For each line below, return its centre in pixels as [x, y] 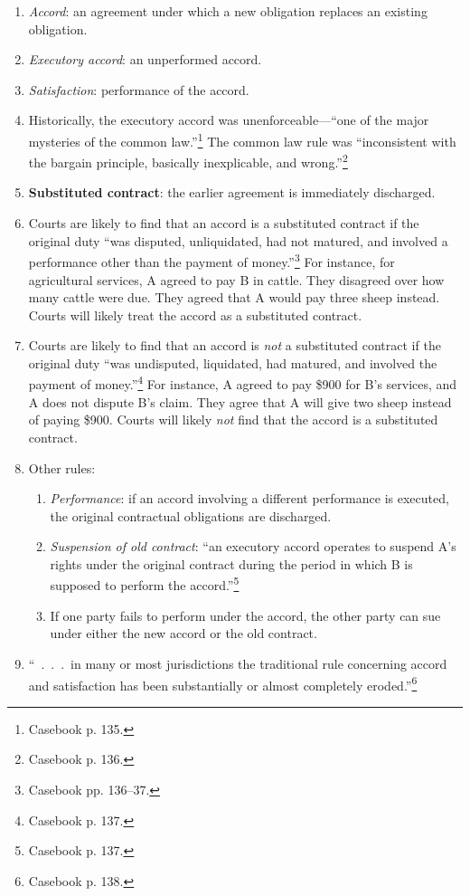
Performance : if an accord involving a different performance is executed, [249, 498]
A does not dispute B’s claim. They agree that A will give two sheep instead [240, 401]
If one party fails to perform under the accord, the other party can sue [245, 615]
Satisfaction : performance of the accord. [139, 89]
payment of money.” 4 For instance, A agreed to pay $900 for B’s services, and [243, 383]
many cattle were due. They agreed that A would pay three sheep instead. [234, 297]
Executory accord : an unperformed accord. [145, 59]
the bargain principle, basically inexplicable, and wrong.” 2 [188, 161]
